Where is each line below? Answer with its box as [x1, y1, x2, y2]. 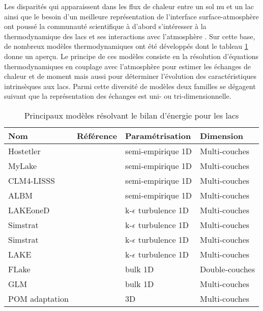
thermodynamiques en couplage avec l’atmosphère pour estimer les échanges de [4, 61, 251, 71]
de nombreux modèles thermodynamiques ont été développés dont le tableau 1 [4, 41, 248, 51]
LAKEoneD [8, 204, 50, 216]
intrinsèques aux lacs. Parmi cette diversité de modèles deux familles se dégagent [4, 80, 256, 91]
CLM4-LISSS [8, 174, 55, 186]
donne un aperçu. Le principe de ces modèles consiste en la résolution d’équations [4, 50, 259, 61]
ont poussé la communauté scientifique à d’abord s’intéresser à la [4, 21, 207, 32]
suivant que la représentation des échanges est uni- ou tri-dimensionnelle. [4, 91, 231, 101]
